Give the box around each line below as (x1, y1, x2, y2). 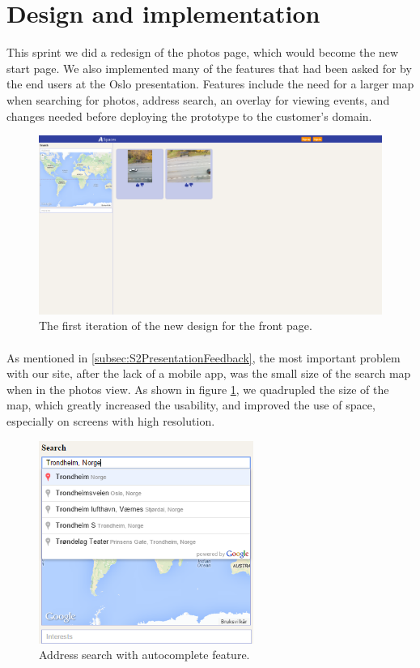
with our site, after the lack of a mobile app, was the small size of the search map (6, 365, 411, 382)
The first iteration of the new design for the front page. (39, 317, 312, 334)
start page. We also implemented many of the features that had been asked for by (6, 59, 412, 76)
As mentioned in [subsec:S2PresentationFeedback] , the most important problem (6, 349, 401, 366)
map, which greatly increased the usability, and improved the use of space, (6, 396, 375, 413)
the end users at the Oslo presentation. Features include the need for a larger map (6, 75, 414, 92)
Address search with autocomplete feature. (39, 646, 250, 663)
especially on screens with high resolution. (6, 412, 215, 429)
